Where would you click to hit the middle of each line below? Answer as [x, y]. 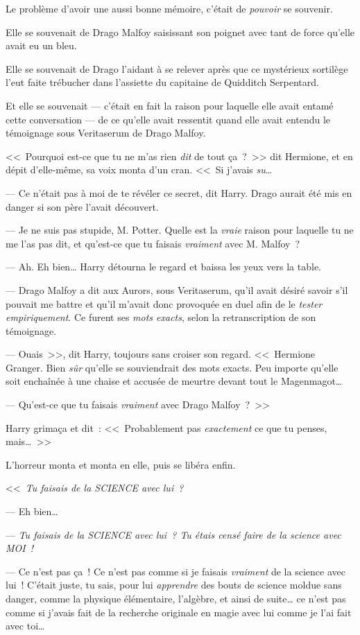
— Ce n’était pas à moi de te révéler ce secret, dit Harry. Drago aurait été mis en [179, 192]
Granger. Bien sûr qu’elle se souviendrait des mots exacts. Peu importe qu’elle [172, 367]
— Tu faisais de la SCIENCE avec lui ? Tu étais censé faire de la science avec [173, 534]
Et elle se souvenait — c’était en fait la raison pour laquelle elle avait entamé [170, 105]
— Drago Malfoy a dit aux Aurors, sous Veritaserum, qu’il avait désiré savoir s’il [177, 289]
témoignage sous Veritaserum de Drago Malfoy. [106, 133]
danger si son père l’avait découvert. [82, 206]
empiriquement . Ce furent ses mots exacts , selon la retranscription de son [161, 317]
